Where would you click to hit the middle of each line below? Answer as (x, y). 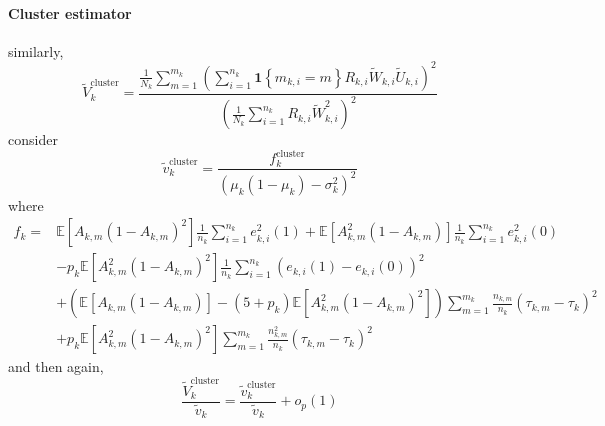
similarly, (36, 50)
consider (33, 139)
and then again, (56, 366)
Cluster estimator (70, 12)
